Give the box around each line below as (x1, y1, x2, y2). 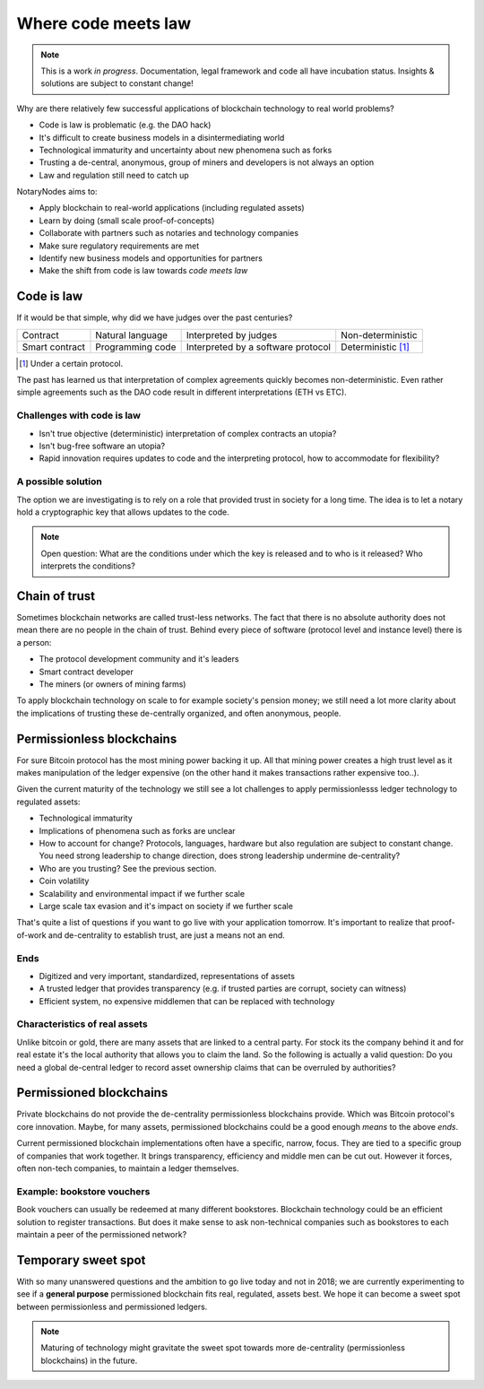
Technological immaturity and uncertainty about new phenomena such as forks (39, 144, 333, 155)
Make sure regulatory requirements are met (39, 240, 200, 251)
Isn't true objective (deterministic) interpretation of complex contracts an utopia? (39, 428, 337, 438)
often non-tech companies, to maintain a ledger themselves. (16, 1163, 239, 1174)
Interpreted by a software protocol (186, 341, 332, 353)
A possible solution (16, 475, 103, 488)
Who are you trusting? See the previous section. (39, 863, 217, 873)
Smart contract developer (39, 666, 134, 677)
